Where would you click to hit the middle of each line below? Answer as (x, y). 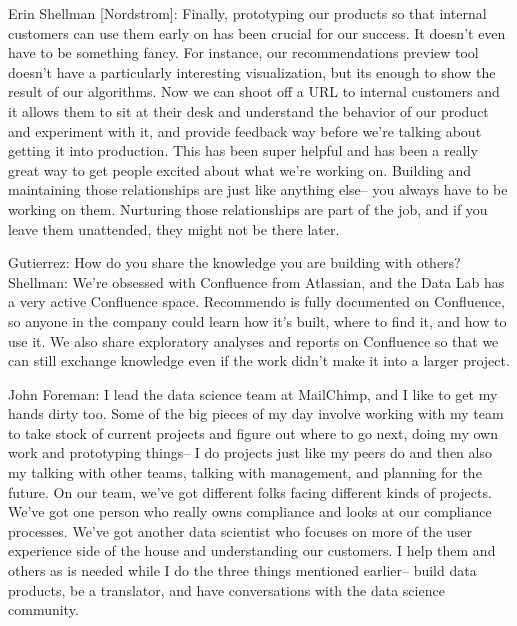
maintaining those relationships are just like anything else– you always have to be (258, 189)
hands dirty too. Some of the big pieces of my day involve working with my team (256, 413)
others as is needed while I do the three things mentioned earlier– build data (242, 570)
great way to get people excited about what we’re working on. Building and (240, 169)
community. (43, 609)
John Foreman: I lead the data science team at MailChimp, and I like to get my (253, 393)
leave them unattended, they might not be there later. (174, 228)
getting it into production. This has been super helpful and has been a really (243, 150)
